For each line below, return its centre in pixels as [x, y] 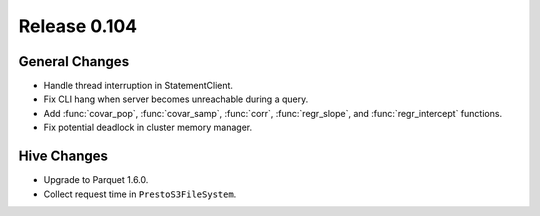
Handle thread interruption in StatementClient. [138, 86]
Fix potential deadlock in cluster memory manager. [148, 127]
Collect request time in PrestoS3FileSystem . [140, 194]
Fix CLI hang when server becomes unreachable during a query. [176, 99]
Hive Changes [63, 156]
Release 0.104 [78, 26]
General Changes [74, 61]
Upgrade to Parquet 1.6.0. [96, 180]
